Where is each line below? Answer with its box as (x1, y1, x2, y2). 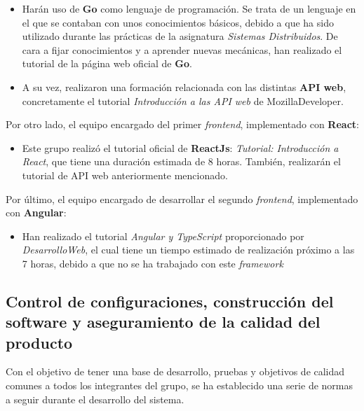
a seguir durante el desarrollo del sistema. (6, 391, 184, 406)
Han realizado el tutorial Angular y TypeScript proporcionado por (22, 228, 304, 243)
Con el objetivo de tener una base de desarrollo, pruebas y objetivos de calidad (6, 364, 345, 379)
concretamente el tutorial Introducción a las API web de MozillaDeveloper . (22, 93, 344, 108)
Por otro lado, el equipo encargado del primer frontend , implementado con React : (6, 117, 359, 132)
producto (6, 331, 73, 353)
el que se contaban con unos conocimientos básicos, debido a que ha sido (22, 15, 334, 29)
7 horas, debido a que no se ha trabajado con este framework (22, 256, 283, 270)
